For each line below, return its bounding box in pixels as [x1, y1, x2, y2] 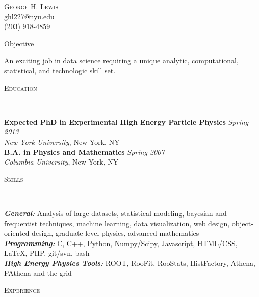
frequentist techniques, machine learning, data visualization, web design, [4, 218, 230, 228]
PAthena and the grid [4, 267, 72, 278]
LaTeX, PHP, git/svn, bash [4, 248, 90, 258]
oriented [4, 228, 30, 238]
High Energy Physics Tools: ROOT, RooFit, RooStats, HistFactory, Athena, [4, 257, 255, 268]
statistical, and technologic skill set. [4, 65, 116, 75]
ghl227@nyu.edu [4, 11, 55, 21]
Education [4, 82, 37, 93]
